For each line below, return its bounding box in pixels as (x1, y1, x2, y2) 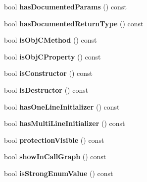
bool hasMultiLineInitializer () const (4, 118, 125, 128)
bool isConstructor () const (4, 68, 93, 78)
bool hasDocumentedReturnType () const (4, 18, 144, 28)
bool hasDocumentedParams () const (4, 1, 127, 11)
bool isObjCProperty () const (4, 51, 101, 61)
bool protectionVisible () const (4, 134, 104, 145)
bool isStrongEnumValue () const (4, 168, 113, 178)
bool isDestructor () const (4, 84, 89, 95)
